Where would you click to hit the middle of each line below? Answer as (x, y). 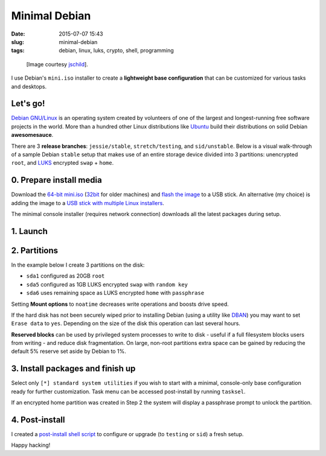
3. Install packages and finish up (73, 369)
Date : (18, 34)
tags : (18, 51)
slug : (18, 42)
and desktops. (29, 86)
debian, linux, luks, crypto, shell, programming (117, 51)
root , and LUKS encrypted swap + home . (62, 163)
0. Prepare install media (56, 180)
